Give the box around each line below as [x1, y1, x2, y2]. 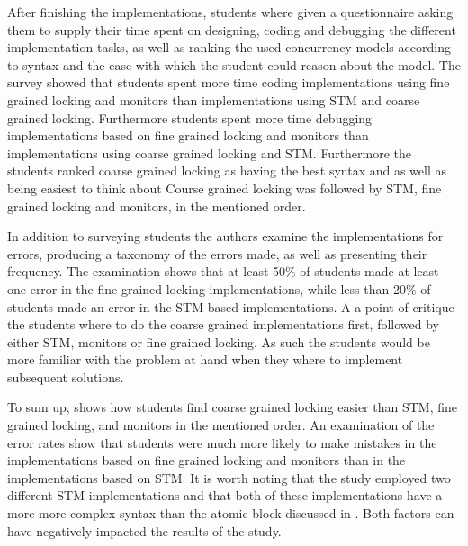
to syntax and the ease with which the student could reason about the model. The [7, 55, 461, 74]
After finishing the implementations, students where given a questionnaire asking [7, 3, 454, 21]
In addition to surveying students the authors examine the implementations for [7, 227, 444, 246]
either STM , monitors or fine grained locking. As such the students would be [7, 332, 430, 351]
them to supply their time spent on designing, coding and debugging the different [7, 20, 456, 39]
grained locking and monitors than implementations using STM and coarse [7, 90, 420, 109]
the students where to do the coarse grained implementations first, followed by [7, 315, 440, 334]
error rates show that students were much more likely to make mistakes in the [7, 433, 437, 452]
